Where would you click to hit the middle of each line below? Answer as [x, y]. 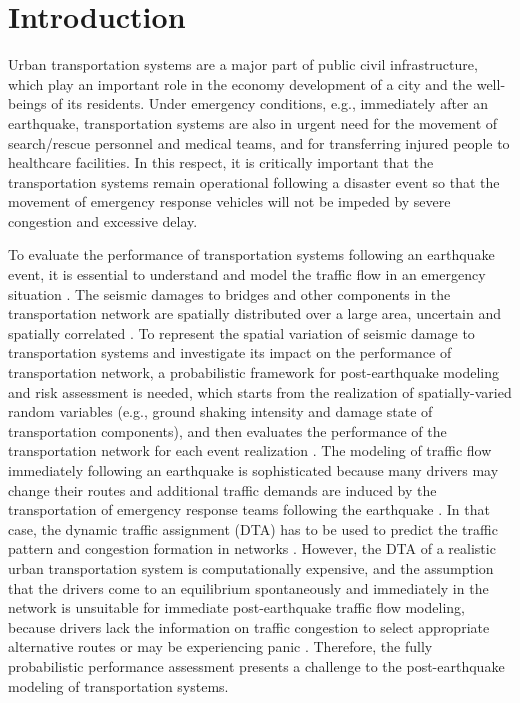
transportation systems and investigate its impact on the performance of [230, 352]
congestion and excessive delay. [103, 220]
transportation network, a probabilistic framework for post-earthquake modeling [253, 372]
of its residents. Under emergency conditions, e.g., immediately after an [270, 103]
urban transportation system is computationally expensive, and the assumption [251, 567]
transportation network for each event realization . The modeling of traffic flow [250, 450]
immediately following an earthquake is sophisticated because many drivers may [253, 470]
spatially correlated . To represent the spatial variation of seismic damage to [241, 332]
